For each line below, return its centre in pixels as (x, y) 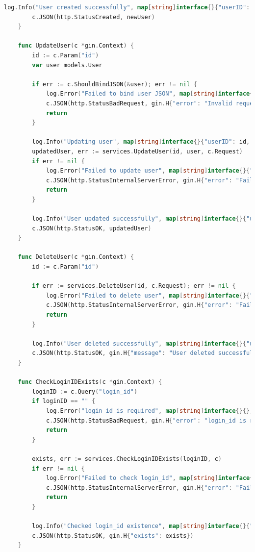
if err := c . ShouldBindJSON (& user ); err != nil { (115, 84)
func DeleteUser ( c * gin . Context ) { (76, 257)
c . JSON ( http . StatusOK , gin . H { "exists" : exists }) (113, 536)
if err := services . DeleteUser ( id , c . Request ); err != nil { (134, 286)
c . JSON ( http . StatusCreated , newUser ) (93, 17)
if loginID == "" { (64, 401)
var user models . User (67, 65)
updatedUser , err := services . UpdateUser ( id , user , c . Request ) (137, 151)
